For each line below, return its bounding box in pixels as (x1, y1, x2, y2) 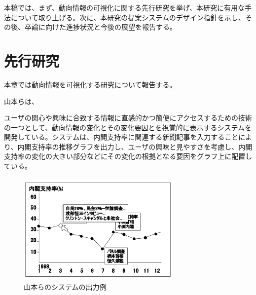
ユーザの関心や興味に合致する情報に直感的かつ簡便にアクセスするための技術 (4, 112, 253, 123)
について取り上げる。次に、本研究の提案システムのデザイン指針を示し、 (10, 12, 245, 22)
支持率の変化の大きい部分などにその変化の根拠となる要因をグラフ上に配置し (4, 151, 253, 161)
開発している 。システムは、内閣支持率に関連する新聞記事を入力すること (4, 132, 239, 142)
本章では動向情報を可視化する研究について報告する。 (4, 79, 177, 89)
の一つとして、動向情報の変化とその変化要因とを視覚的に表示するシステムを (4, 122, 252, 132)
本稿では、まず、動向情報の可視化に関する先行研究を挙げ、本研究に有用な (4, 2, 245, 12)
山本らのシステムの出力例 (24, 281, 107, 292)
